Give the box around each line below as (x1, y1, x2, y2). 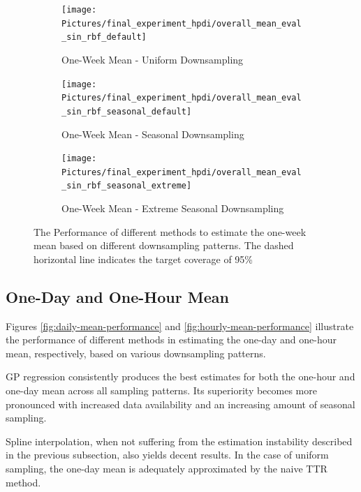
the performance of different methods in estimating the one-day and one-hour (6, 332, 337, 347)
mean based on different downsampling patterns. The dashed (34, 238, 294, 253)
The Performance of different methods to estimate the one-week (34, 224, 307, 239)
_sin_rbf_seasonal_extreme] (61, 181, 192, 191)
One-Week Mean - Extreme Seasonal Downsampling (61, 201, 284, 216)
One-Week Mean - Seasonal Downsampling (61, 126, 244, 141)
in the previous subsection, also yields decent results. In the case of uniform (6, 447, 329, 462)
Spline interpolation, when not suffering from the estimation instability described (6, 433, 353, 448)
